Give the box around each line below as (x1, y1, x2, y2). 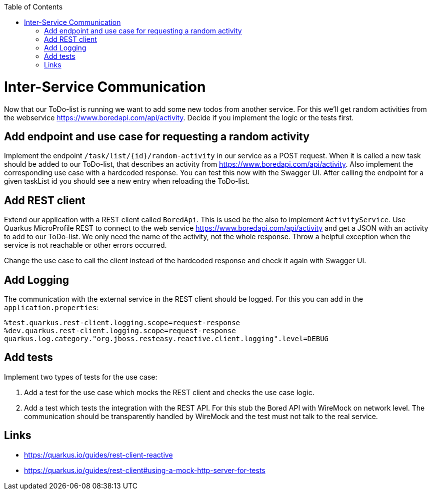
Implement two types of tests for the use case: (4, 372, 157, 381)
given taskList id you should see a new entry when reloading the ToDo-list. (4, 177, 250, 186)
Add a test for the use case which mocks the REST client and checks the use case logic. (24, 388, 314, 397)
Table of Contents (4, 2, 63, 11)
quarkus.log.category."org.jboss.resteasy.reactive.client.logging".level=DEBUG (4, 335, 329, 343)
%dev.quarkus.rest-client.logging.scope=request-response (4, 327, 236, 335)
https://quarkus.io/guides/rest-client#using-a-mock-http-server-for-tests (24, 466, 265, 475)
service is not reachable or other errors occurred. (4, 241, 167, 250)
